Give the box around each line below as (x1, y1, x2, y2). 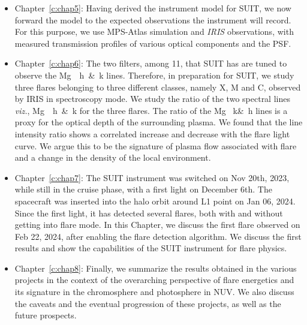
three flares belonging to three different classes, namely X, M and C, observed (14, 80, 301, 93)
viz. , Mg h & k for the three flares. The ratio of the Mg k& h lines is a (14, 104, 288, 116)
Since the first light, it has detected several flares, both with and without (14, 206, 283, 219)
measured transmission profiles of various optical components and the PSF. (14, 37, 291, 49)
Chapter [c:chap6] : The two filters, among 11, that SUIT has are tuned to (14, 57, 287, 70)
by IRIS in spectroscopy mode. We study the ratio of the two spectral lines (14, 92, 290, 105)
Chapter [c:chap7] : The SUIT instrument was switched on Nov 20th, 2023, (14, 171, 290, 183)
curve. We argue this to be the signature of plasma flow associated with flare (14, 139, 297, 152)
